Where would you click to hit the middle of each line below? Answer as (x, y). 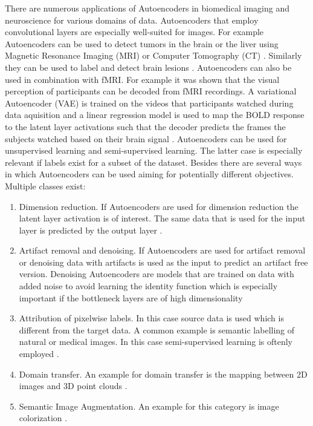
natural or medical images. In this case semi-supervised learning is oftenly (156, 342)
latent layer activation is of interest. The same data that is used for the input (162, 218)
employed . (39, 354)
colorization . (43, 418)
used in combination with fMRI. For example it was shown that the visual (142, 79)
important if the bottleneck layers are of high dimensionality (131, 297)
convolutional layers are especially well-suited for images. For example (134, 32)
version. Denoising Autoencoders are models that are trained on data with (156, 274)
